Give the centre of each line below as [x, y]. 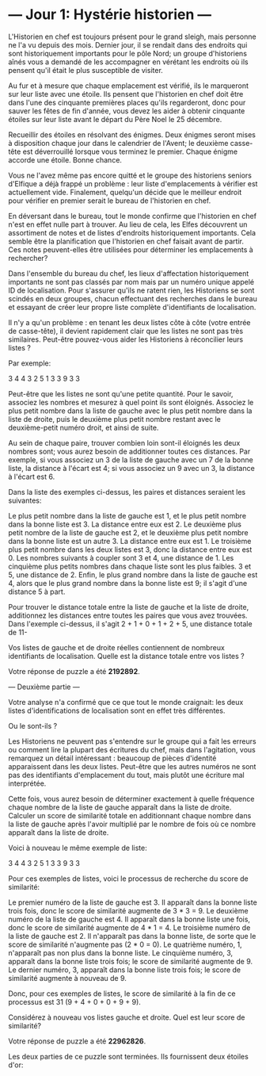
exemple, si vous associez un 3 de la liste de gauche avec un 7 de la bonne [131, 460]
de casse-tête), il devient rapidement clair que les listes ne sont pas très [126, 331]
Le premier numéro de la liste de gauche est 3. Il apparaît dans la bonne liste [133, 902]
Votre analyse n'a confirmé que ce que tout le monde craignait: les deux [126, 702]
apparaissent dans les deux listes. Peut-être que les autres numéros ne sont [132, 766]
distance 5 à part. [37, 592]
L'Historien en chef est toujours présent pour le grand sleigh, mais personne [132, 36]
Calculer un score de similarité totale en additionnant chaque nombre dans [130, 815]
